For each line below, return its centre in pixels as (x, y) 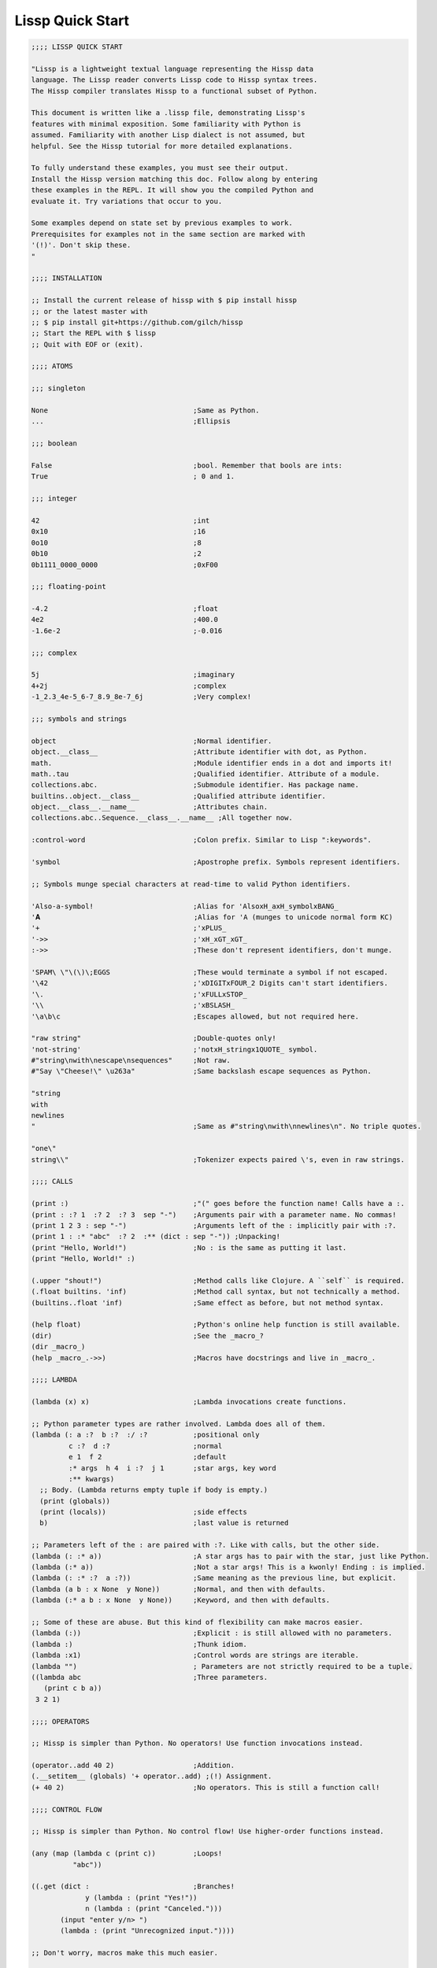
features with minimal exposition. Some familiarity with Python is (166, 124)
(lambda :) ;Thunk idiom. (139, 1644)
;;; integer (54, 499)
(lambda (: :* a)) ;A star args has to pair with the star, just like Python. (230, 1556)
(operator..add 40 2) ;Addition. (133, 1766)
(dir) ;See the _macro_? (147, 1335)
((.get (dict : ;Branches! (133, 1887)
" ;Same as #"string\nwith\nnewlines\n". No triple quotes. (226, 1126)
